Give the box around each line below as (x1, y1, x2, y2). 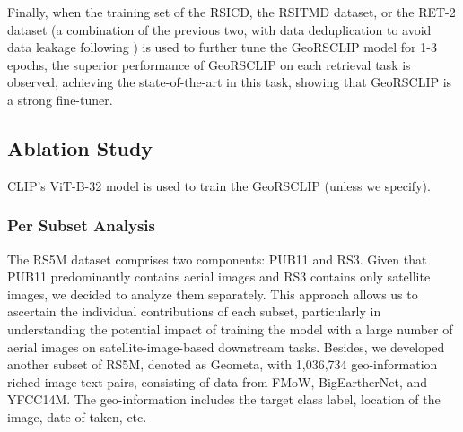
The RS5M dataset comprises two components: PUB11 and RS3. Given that (7, 249, 427, 268)
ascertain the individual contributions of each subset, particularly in (7, 302, 381, 321)
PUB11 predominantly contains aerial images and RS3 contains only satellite (7, 267, 431, 286)
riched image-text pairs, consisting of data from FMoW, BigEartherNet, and (7, 372, 428, 391)
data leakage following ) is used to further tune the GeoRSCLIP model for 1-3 (7, 38, 437, 56)
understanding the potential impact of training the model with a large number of (7, 319, 453, 338)
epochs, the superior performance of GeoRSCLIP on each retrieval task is (7, 55, 411, 73)
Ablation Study (7, 134, 153, 161)
